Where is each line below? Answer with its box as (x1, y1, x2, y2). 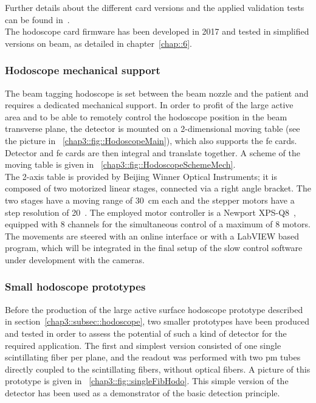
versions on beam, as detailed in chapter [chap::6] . (5, 36, 192, 49)
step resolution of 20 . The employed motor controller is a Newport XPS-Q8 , (5, 205, 296, 218)
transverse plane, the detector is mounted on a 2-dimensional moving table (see (5, 122, 300, 135)
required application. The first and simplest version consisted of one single (5, 339, 281, 351)
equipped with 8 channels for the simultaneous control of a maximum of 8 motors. (5, 218, 311, 230)
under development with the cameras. (5, 253, 145, 266)
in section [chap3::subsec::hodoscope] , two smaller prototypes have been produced (5, 315, 310, 328)
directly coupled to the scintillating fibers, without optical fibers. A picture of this (5, 362, 311, 375)
